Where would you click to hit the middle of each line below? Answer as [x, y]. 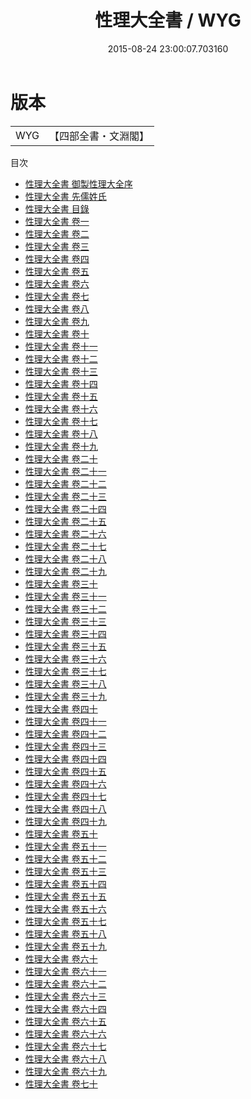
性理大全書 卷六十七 [65, 1046]
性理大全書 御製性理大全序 [78, 183]
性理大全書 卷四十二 [65, 733]
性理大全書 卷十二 [61, 358]
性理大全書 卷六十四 [65, 1008]
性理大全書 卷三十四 [65, 633]
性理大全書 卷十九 [61, 446]
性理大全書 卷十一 [61, 346]
